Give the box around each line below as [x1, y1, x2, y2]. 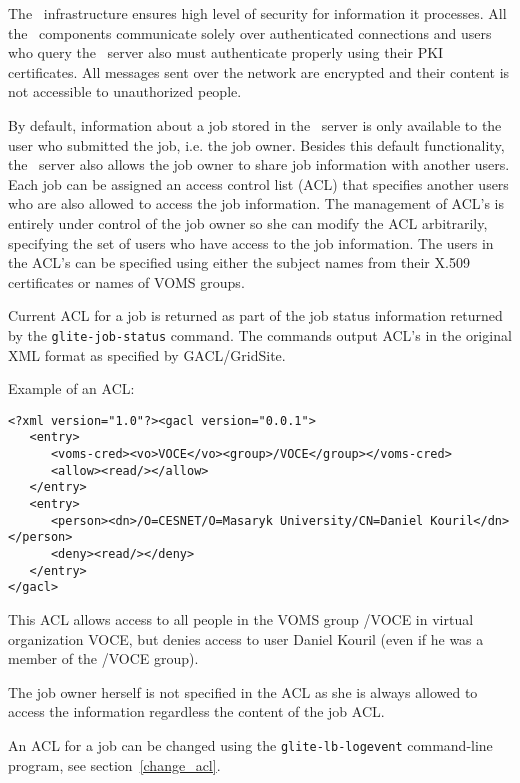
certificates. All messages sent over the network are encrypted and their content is [8, 61, 510, 82]
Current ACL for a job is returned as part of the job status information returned [8, 305, 503, 326]
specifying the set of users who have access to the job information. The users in [8, 232, 494, 253]
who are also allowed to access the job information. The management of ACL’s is [8, 193, 505, 214]
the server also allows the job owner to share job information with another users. [8, 154, 510, 175]
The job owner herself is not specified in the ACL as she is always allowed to [8, 681, 478, 702]
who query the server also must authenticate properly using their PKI [8, 42, 444, 63]
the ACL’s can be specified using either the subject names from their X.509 [8, 252, 470, 273]
